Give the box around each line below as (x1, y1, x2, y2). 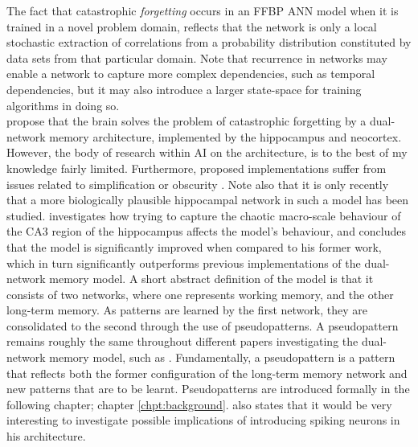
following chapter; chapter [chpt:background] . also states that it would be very (6, 396, 392, 412)
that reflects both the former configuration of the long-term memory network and (6, 364, 408, 381)
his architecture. (6, 428, 86, 445)
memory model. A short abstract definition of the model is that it (49, 270, 374, 287)
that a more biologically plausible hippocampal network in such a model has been (6, 191, 409, 208)
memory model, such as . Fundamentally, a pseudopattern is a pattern (49, 349, 395, 366)
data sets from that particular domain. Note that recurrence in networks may (6, 49, 387, 66)
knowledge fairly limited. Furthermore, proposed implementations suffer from (6, 159, 387, 176)
